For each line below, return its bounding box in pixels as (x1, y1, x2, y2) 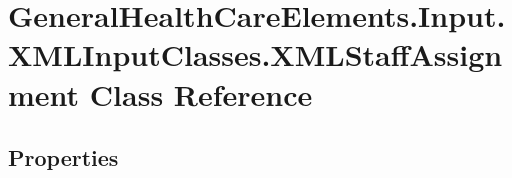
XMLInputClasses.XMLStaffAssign (8, 34, 503, 75)
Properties (8, 142, 119, 173)
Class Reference (89, 73, 313, 114)
